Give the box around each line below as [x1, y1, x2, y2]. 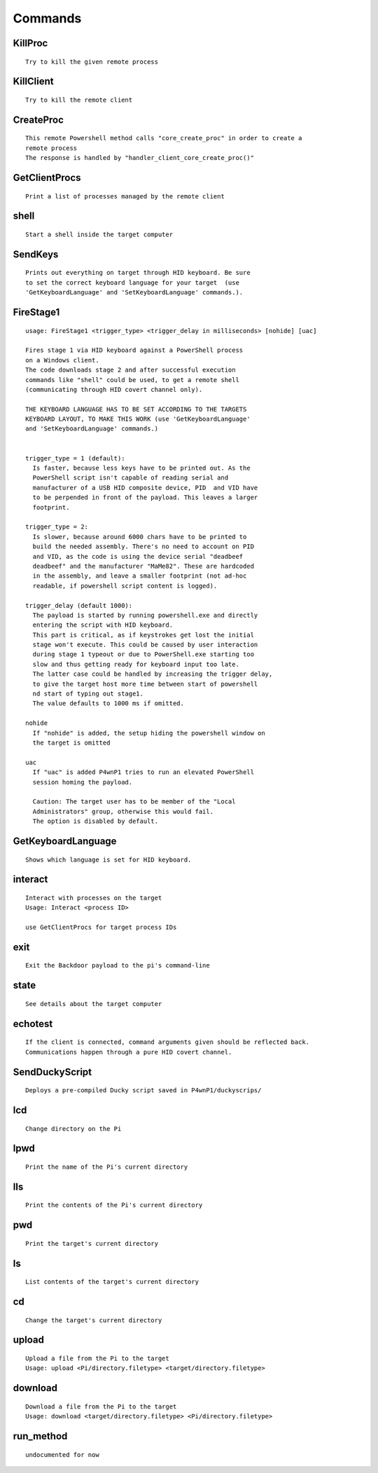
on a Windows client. [25, 356, 99, 364]
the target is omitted [32, 738, 111, 747]
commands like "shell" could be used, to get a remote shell [25, 376, 239, 383]
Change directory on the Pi [25, 1125, 122, 1132]
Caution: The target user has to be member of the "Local [32, 798, 236, 806]
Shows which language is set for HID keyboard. [25, 855, 192, 864]
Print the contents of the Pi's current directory [25, 1201, 203, 1209]
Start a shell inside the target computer [25, 230, 174, 238]
